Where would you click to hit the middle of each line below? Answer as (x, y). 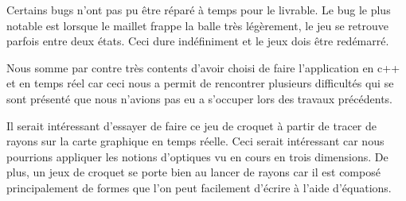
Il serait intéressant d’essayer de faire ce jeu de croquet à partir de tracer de (192, 125)
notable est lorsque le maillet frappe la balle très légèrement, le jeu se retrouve (197, 25)
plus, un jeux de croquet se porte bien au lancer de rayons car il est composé (193, 172)
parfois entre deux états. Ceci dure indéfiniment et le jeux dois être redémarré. (198, 41)
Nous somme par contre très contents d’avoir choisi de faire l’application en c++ (203, 67)
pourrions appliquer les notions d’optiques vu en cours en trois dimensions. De (197, 156)
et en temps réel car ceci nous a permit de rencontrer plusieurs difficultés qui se (200, 83)
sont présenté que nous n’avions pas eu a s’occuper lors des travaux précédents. (200, 98)
